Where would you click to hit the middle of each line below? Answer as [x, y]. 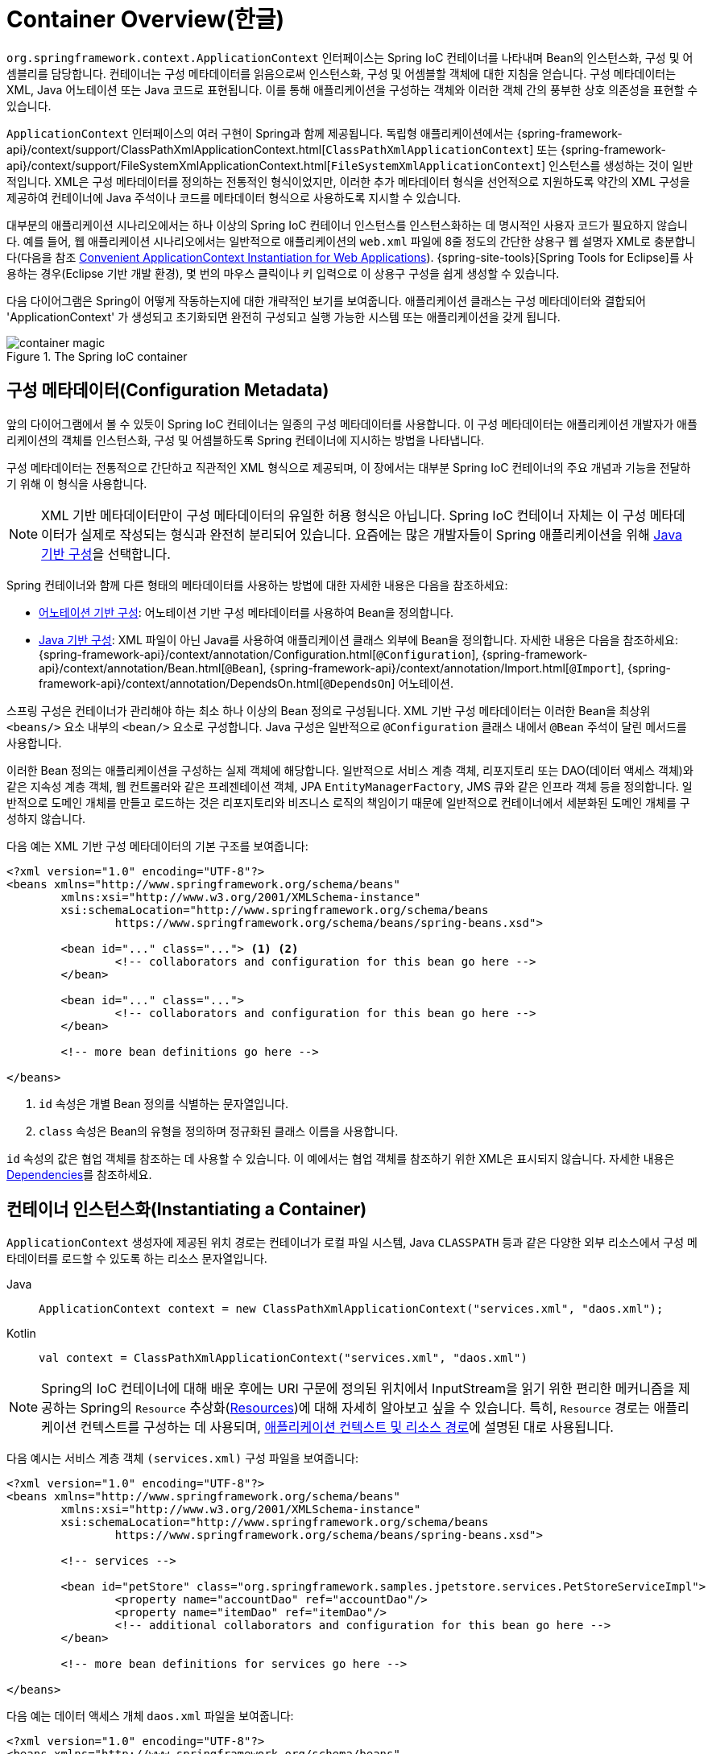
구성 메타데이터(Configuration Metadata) [168, 391]
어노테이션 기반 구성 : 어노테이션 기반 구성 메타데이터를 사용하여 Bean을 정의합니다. [246, 612]
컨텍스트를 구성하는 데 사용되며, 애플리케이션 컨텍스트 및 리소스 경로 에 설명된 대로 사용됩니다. [347, 1427]
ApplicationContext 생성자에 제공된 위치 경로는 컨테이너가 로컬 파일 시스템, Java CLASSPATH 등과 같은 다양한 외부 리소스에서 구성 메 [352, 1243]
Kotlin [21, 1334]
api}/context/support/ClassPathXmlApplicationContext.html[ [166, 149]
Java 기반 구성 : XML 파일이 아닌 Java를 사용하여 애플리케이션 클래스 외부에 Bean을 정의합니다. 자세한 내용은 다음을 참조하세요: [358, 639]
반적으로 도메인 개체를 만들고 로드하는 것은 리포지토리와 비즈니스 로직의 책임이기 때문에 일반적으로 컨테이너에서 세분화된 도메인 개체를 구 [348, 802]
